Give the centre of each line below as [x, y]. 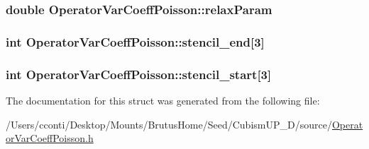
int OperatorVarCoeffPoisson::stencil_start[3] [139, 74]
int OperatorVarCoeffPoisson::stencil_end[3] [135, 41]
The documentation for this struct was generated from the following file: [163, 100]
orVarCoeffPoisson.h [50, 138]
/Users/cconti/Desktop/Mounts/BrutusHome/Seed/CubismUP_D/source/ [169, 124]
